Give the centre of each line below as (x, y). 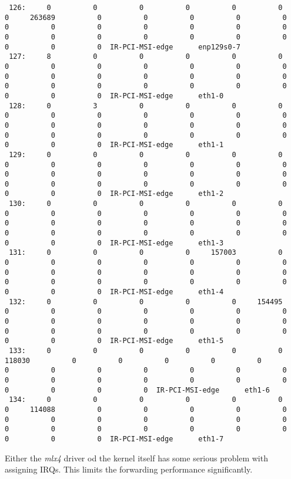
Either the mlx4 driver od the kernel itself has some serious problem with (136, 458)
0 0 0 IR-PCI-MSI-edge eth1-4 (114, 292)
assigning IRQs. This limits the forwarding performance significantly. (129, 469)
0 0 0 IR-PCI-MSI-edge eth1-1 (114, 145)
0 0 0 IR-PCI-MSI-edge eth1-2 (114, 194)
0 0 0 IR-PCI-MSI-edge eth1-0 (114, 96)
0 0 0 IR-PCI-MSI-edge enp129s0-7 (123, 47)
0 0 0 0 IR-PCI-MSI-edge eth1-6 (138, 390)
